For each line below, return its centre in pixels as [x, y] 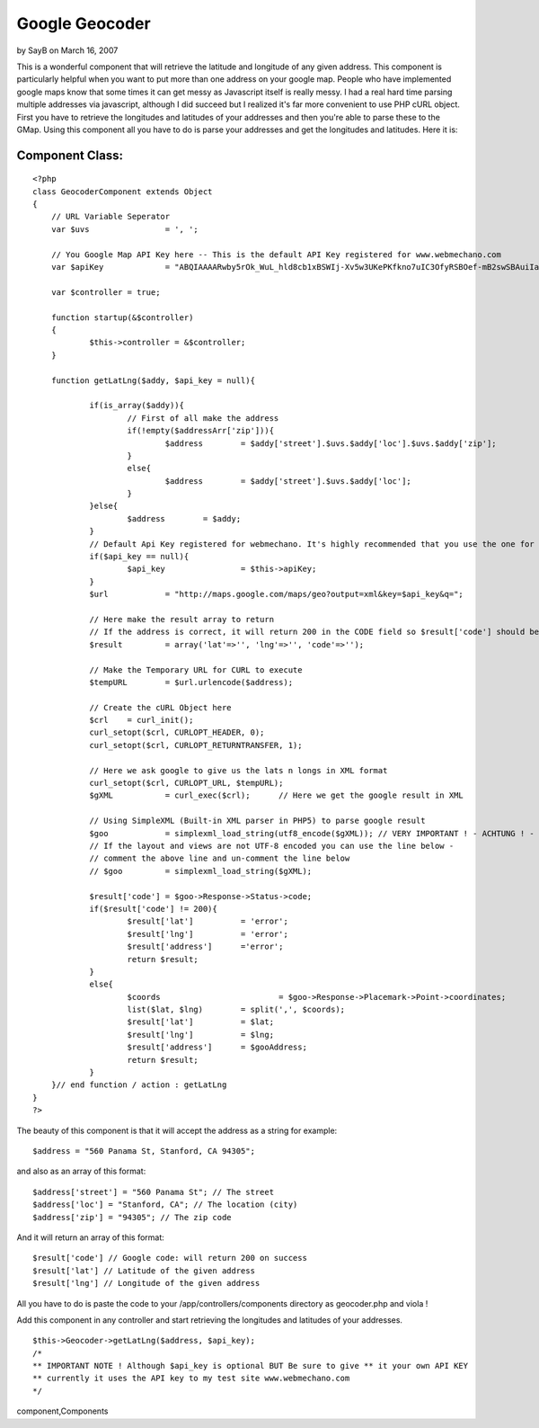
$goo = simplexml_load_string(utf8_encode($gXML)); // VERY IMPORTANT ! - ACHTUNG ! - [312, 833]
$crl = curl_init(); [141, 720]
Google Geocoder [84, 23]
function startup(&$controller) [122, 317]
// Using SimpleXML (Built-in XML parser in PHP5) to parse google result [257, 821]
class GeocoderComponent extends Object [123, 192]
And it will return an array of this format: [91, 1237]
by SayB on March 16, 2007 [67, 50]
